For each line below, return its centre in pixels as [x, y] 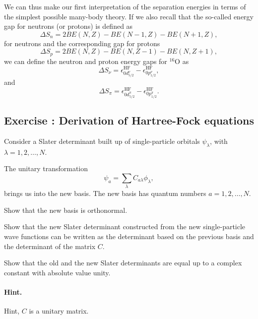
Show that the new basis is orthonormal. [66, 210]
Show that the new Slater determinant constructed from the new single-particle [125, 226]
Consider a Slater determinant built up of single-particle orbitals [102, 141]
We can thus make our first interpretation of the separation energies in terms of [125, 6]
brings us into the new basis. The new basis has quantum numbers [105, 193]
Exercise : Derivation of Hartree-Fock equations [129, 120]
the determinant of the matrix [50, 246]
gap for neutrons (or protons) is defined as [68, 26]
